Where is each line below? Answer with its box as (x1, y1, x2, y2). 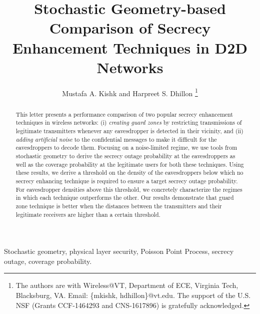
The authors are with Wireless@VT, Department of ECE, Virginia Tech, (15, 280, 238, 290)
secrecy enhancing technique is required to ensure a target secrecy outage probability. (15, 176, 238, 185)
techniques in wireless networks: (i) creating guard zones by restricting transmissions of (15, 118, 242, 127)
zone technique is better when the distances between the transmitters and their (15, 201, 222, 210)
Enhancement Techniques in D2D (12, 37, 248, 58)
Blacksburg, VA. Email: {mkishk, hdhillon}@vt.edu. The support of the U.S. (15, 290, 251, 300)
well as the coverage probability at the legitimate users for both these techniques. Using (15, 160, 244, 168)
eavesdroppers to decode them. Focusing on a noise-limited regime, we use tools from (15, 143, 237, 152)
